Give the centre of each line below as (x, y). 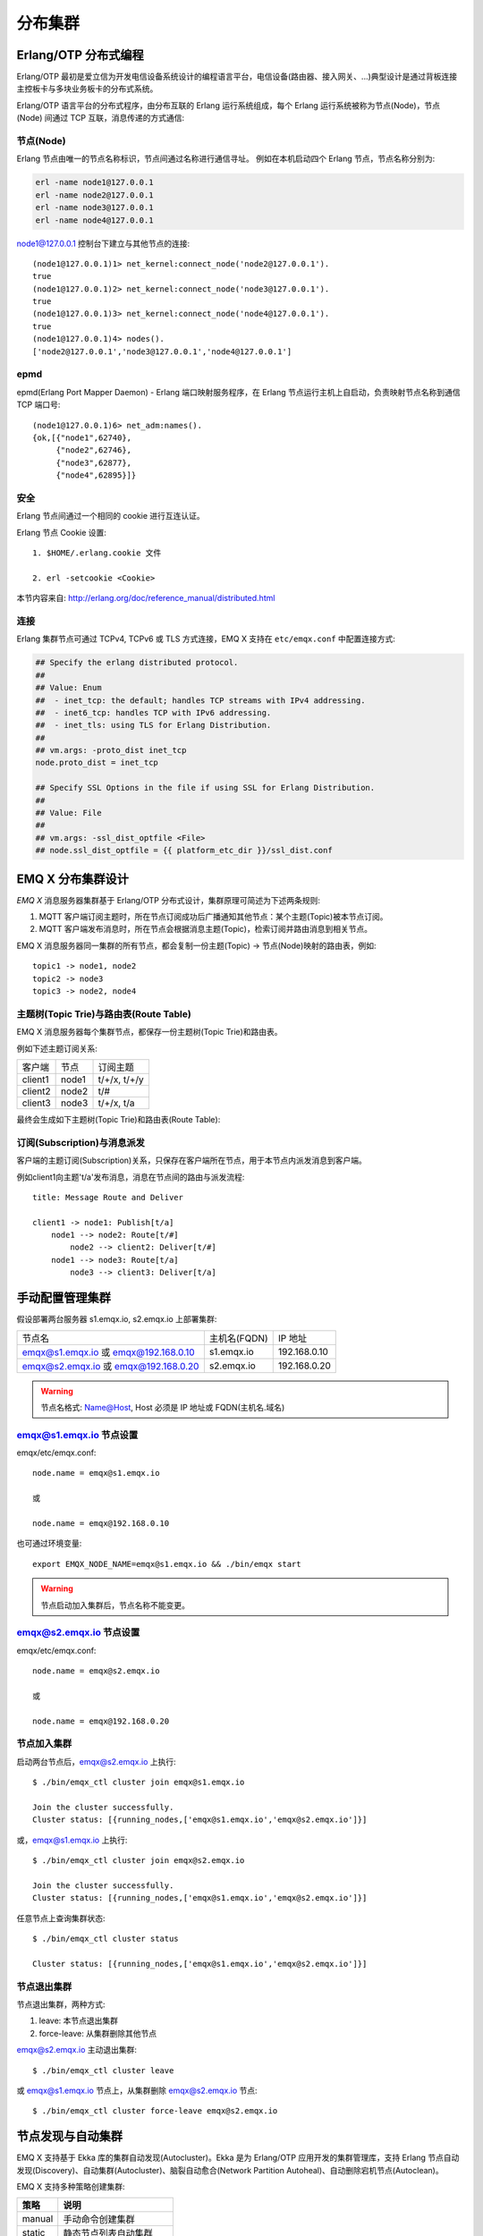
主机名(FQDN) (238, 1338)
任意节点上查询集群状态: (61, 1918)
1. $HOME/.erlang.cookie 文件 (97, 553)
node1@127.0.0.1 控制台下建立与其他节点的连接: (103, 243)
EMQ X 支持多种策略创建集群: (71, 2187)
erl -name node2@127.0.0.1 (94, 195)
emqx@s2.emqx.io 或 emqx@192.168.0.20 (110, 1366)
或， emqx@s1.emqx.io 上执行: (72, 1840)
